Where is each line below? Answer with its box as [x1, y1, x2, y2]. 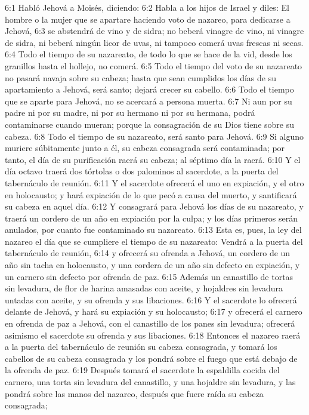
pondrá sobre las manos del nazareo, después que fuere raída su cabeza [5, 387, 264, 399]
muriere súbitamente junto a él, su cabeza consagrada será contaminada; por [5, 142, 285, 154]
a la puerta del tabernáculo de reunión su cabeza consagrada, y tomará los [5, 340, 277, 353]
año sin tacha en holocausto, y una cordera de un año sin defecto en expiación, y [5, 259, 300, 271]
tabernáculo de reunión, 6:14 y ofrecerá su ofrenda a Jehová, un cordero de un [5, 247, 291, 259]
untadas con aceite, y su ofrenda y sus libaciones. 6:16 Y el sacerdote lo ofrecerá [5, 293, 297, 306]
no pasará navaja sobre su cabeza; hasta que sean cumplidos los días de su [5, 71, 276, 84]
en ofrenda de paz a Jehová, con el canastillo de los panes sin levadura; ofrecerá [5, 317, 295, 330]
